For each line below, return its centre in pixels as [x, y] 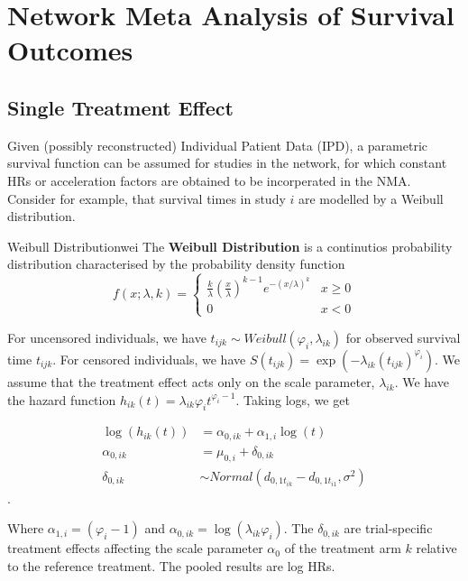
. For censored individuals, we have [149, 359]
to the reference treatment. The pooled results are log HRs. [171, 565]
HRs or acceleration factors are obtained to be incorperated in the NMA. [209, 180]
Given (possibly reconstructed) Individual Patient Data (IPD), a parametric [218, 145]
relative [436, 548]
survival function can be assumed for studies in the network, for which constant [227, 163]
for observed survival [403, 337]
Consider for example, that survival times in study [147, 198]
